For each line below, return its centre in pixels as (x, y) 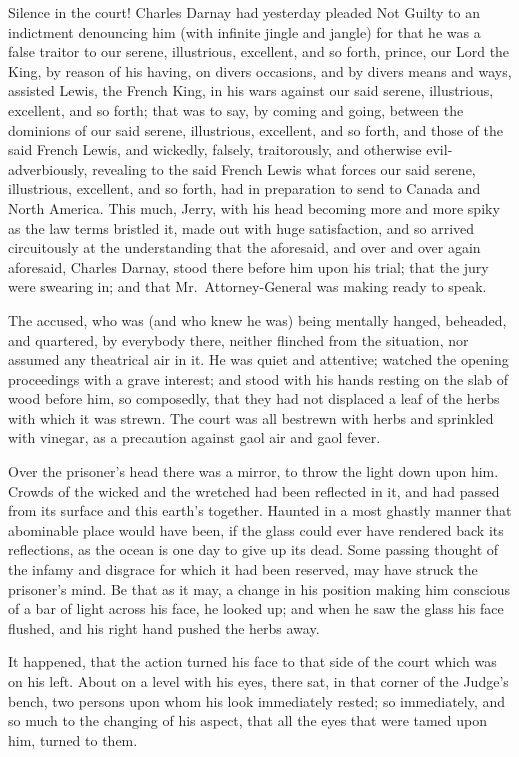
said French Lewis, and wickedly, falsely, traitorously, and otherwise (215, 149)
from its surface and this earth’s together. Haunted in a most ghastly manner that (260, 510)
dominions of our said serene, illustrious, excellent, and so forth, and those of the (255, 129)
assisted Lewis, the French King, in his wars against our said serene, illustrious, (251, 90)
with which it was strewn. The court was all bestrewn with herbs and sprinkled (251, 417)
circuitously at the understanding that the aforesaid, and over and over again (244, 247)
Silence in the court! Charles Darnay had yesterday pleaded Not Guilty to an (244, 12)
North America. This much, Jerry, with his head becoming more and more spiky (254, 207)
